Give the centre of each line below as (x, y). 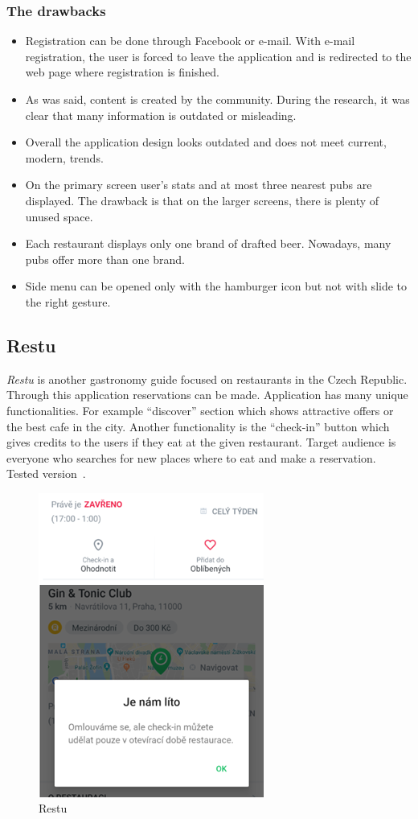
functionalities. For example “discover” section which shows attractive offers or (200, 410)
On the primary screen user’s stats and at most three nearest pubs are (199, 185)
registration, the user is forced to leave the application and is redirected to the (218, 56)
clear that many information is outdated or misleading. (161, 115)
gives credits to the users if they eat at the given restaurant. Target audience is (201, 442)
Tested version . (46, 473)
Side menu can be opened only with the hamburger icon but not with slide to (216, 286)
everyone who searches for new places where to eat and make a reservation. (191, 457)
